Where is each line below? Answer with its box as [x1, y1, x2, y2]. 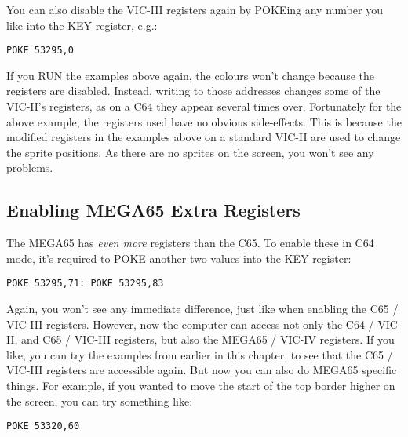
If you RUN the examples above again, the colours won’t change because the [6, 67, 375, 83]
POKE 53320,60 [6, 421, 80, 432]
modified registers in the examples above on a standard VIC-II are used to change [6, 129, 401, 145]
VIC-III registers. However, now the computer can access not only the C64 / [6, 315, 374, 332]
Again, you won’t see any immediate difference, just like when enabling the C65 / [6, 300, 399, 317]
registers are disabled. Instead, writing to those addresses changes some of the [6, 82, 381, 99]
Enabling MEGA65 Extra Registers [6, 198, 301, 222]
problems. [6, 159, 53, 176]
